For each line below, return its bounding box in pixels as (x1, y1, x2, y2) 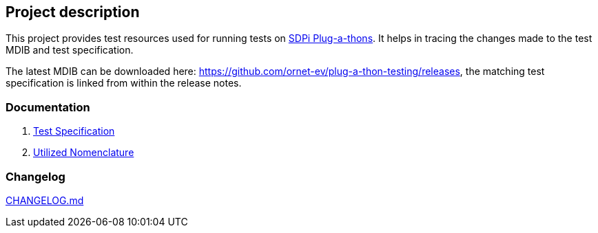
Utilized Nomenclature (33, 146, 134, 159)
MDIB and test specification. (6, 44, 134, 56)
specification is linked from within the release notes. (6, 77, 242, 89)
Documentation (6, 100, 90, 114)
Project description (6, 3, 140, 21)
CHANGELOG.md (6, 194, 84, 206)
